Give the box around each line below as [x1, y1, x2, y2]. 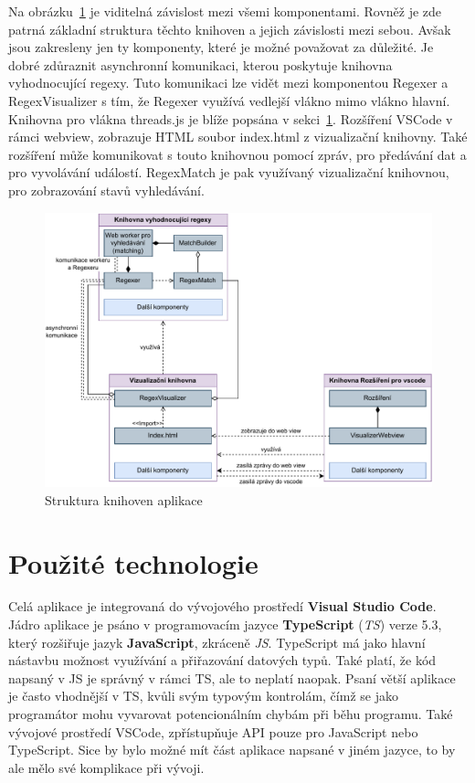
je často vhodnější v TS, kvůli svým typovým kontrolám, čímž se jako [8, 686, 398, 705]
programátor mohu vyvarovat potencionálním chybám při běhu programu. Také [8, 704, 453, 724]
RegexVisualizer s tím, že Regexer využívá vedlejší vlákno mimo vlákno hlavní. [8, 90, 450, 110]
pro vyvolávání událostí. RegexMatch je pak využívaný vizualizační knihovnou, [8, 163, 449, 182]
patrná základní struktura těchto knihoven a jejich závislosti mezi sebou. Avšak [8, 19, 451, 38]
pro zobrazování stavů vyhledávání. [8, 180, 205, 199]
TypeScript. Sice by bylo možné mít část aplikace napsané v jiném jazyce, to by [8, 740, 456, 759]
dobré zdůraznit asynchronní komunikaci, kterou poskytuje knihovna [8, 55, 393, 74]
